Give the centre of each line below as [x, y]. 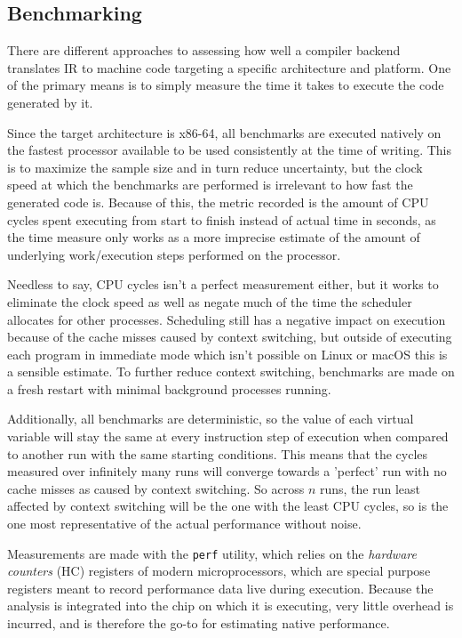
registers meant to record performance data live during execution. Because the [220, 588]
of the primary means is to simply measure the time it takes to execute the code [226, 85]
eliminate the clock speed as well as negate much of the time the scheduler [210, 301]
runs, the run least [370, 488]
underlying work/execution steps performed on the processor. [174, 254]
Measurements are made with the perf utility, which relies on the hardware [212, 553]
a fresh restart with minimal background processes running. [169, 388]
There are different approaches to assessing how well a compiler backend [204, 50]
